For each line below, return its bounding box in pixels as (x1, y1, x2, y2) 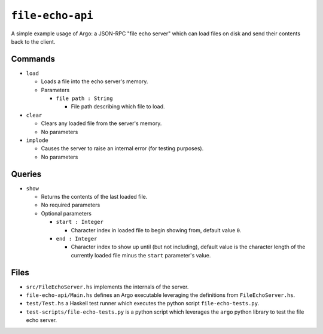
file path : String (56, 95, 113, 102)
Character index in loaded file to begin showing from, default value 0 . (71, 226, 242, 233)
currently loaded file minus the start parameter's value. (71, 251, 211, 259)
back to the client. (11, 38, 56, 45)
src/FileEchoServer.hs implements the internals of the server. (26, 283, 189, 290)
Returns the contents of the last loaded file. (41, 193, 148, 201)
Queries (11, 169, 42, 179)
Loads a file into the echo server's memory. (41, 78, 148, 85)
